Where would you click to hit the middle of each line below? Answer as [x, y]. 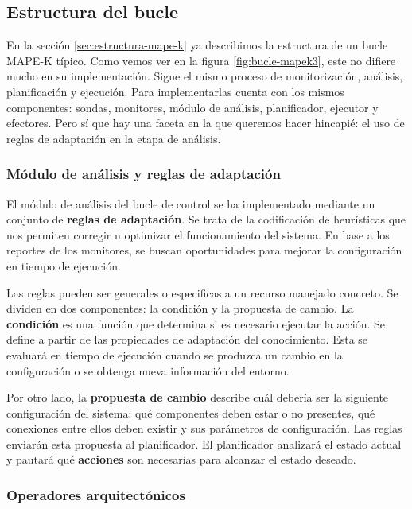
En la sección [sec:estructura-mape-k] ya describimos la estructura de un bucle [197, 45]
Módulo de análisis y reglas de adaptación [144, 174]
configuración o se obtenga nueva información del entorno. [148, 370]
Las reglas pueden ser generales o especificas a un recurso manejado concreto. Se [202, 292]
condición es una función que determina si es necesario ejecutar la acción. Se [196, 323]
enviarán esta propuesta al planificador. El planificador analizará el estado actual [204, 443]
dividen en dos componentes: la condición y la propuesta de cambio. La [180, 308]
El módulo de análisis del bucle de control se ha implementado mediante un [191, 203]
